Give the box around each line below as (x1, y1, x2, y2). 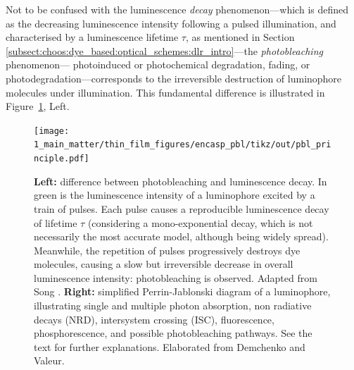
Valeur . (34, 353, 65, 368)
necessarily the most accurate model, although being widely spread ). (34, 229, 329, 244)
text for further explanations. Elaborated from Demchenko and (34, 339, 305, 354)
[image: (34, 125, 70, 136)
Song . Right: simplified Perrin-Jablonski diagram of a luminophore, (34, 284, 331, 299)
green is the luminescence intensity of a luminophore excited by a (34, 187, 315, 202)
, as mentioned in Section (185, 30, 295, 44)
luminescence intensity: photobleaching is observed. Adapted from (34, 270, 317, 285)
